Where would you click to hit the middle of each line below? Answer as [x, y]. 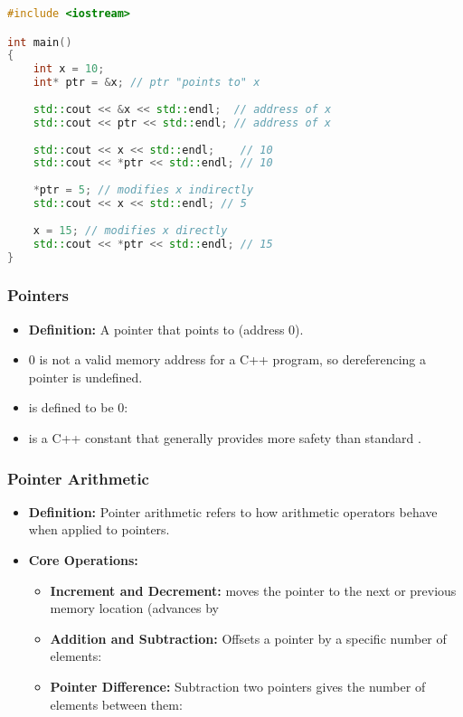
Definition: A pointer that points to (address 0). [166, 329]
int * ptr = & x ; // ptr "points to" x [146, 83]
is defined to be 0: [78, 407]
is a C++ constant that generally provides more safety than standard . [225, 438]
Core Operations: [83, 560]
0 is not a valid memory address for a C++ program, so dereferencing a [227, 359]
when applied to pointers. [99, 529]
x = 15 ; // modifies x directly [130, 230]
